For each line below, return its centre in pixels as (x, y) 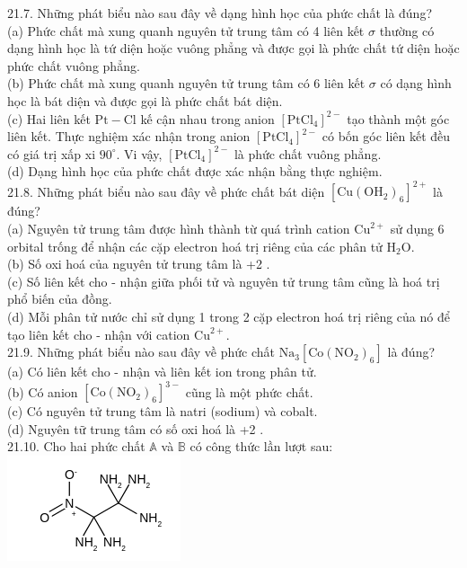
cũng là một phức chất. (249, 391)
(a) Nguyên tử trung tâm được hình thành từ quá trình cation (179, 229)
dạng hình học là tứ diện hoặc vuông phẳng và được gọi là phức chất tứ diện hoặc (233, 48)
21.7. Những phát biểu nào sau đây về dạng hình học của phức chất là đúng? (220, 13)
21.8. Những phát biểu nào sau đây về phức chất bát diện (166, 191)
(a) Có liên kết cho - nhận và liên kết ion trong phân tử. (162, 372)
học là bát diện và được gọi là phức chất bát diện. (145, 100)
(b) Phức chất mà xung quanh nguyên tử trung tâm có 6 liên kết (186, 83)
